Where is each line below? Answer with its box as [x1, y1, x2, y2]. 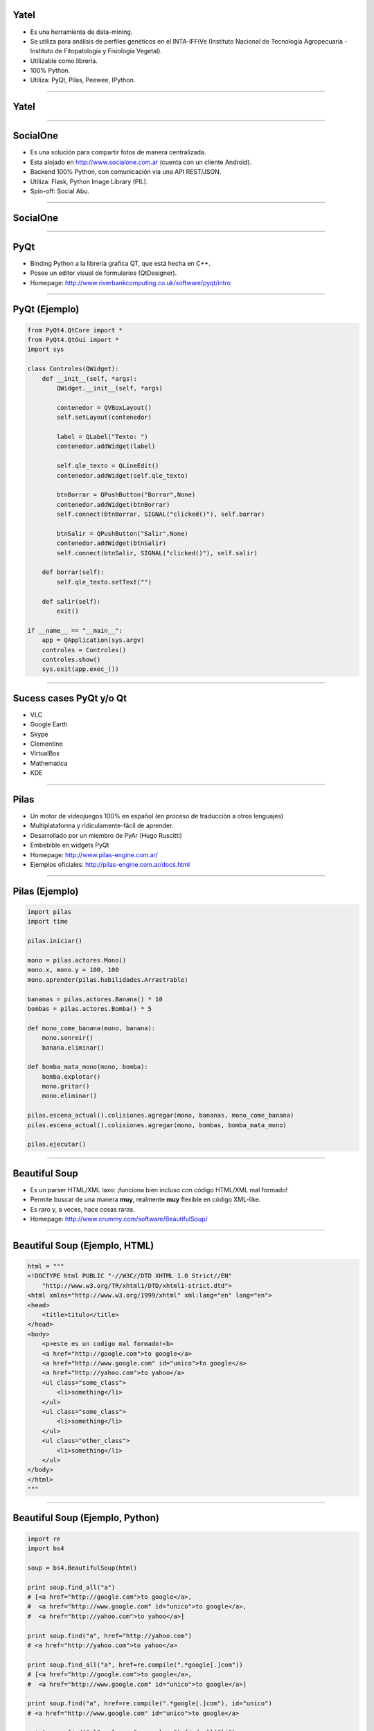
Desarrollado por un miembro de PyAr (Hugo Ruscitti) [30, 831, 183, 839]
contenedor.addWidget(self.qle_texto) [56, 472, 188, 479]
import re [27, 1534, 61, 1543]
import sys [27, 346, 64, 353]
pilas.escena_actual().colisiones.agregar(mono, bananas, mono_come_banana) [27, 1111, 294, 1120]
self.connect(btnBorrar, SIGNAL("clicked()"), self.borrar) [56, 510, 265, 519]
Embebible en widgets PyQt [30, 841, 109, 850]
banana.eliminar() [42, 1043, 105, 1052]
